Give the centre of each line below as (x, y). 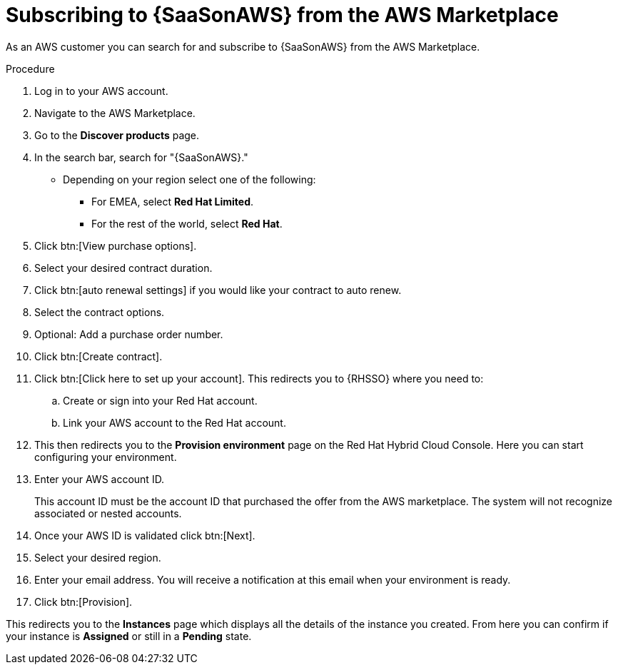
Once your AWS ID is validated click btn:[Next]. (145, 535)
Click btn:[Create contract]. (98, 356)
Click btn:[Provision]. (83, 602)
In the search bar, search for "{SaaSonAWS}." (141, 157)
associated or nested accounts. (108, 513)
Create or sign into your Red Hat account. (160, 400)
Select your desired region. (98, 557)
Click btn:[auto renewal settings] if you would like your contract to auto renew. (218, 290)
